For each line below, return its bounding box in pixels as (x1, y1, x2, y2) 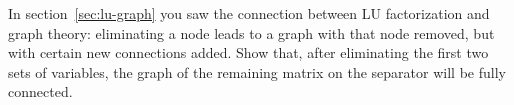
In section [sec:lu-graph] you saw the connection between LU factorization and (8, 3, 490, 23)
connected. (8, 81, 73, 102)
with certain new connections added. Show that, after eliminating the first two (8, 42, 489, 63)
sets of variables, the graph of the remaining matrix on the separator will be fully (8, 61, 506, 82)
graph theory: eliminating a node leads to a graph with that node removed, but (8, 22, 495, 43)
